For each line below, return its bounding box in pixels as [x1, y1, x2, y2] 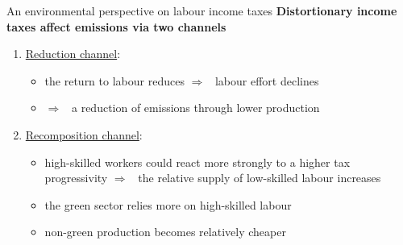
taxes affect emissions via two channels [6, 18, 226, 35]
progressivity [44, 169, 108, 186]
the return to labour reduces [44, 72, 185, 89]
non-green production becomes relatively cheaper [44, 223, 286, 240]
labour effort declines [214, 72, 319, 89]
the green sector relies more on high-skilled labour [44, 196, 292, 213]
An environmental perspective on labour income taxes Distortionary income [6, 2, 397, 19]
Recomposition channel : [25, 126, 143, 143]
